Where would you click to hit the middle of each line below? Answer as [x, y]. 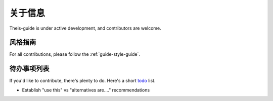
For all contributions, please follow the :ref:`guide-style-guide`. [75, 54]
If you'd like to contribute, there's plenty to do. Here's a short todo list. [82, 81]
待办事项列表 [29, 69]
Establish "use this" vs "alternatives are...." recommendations [86, 90]
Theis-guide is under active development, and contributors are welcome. [85, 28]
